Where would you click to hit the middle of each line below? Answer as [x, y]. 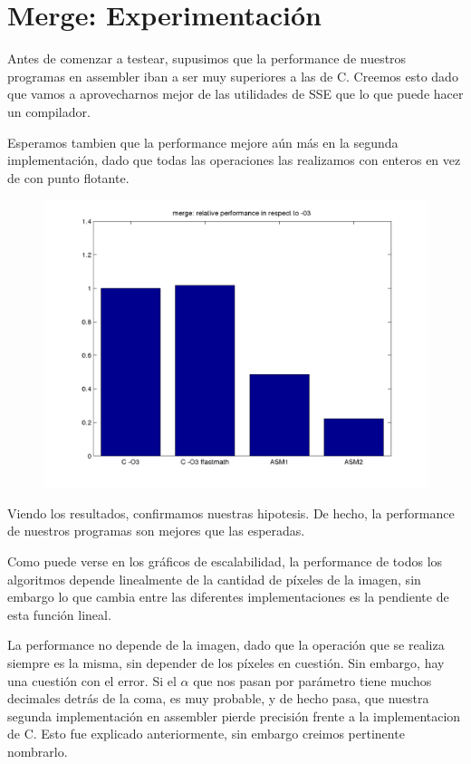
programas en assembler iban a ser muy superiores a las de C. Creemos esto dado [233, 76]
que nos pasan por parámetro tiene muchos [312, 680]
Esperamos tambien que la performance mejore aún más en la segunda [203, 142]
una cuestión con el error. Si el [92, 680]
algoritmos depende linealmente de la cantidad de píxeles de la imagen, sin [214, 579]
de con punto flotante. [68, 177]
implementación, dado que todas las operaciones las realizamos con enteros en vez [234, 160]
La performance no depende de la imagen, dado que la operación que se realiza [226, 645]
